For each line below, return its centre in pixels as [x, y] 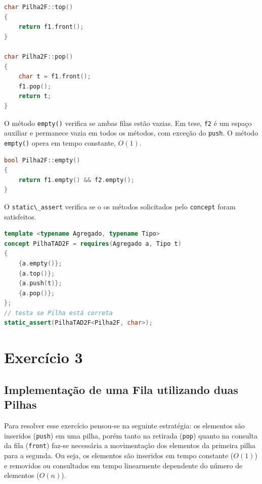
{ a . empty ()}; [40, 263]
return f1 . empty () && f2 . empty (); [76, 180]
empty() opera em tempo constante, [60, 142]
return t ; [35, 96]
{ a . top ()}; [37, 273]
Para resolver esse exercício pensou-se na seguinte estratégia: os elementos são [124, 426]
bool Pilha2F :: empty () [42, 160]
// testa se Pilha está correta [58, 313]
